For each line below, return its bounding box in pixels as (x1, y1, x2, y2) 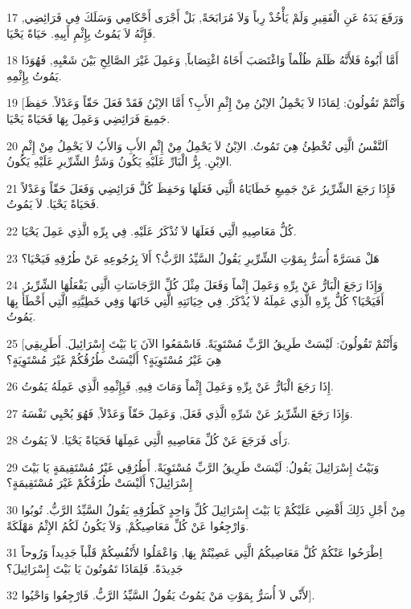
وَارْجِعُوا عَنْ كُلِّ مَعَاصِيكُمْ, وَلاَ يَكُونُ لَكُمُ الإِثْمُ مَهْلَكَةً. (6, 517, 249, 533)
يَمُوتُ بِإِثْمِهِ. (6, 67, 62, 84)
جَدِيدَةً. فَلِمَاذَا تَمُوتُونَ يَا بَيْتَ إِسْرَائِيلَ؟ (6, 559, 183, 576)
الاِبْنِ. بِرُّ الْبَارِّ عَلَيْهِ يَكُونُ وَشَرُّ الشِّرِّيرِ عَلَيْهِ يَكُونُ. (6, 153, 232, 170)
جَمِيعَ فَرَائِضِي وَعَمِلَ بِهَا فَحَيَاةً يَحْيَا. (6, 109, 171, 126)
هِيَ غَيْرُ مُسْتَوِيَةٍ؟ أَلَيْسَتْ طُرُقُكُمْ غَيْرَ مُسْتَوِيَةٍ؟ (6, 350, 222, 367)
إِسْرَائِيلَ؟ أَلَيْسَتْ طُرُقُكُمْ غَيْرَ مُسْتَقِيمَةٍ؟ (6, 474, 193, 491)
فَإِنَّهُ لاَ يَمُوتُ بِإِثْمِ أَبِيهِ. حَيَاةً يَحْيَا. (6, 24, 156, 41)
